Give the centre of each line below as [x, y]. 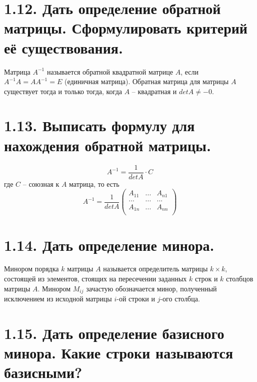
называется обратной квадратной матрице [110, 71]
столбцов [240, 279]
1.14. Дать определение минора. [109, 245]
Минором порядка [31, 269]
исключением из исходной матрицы [58, 299]
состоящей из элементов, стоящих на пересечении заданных [95, 279]
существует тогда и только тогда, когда [63, 91]
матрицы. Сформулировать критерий [126, 28]
